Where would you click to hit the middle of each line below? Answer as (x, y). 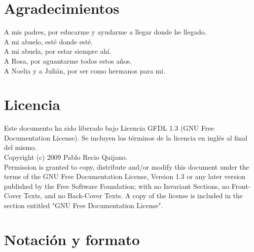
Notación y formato (72, 239)
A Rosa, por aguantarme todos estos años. (68, 60)
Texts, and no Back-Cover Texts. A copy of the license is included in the (133, 196)
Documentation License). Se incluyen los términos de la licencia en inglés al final (126, 137)
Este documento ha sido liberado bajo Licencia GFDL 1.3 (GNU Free (109, 128)
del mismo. (20, 147)
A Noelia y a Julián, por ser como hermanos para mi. (85, 70)
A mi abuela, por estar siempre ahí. (58, 51)
